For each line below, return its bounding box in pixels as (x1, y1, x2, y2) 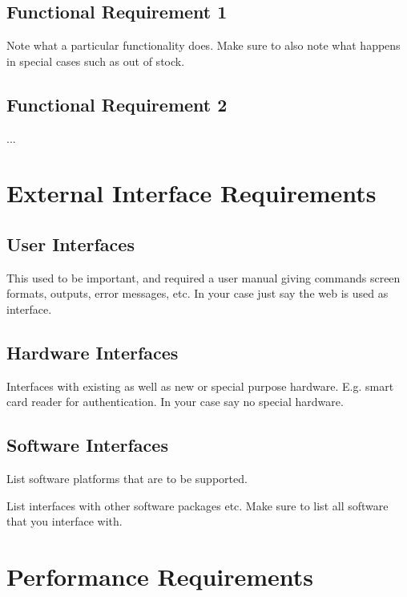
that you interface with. (6, 513, 123, 530)
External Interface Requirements (6, 177, 377, 209)
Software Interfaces (6, 433, 168, 457)
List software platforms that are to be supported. (6, 470, 248, 487)
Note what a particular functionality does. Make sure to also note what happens (6, 37, 401, 54)
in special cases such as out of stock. (6, 52, 185, 69)
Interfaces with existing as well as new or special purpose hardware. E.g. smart (6, 377, 394, 394)
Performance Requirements (6, 560, 314, 593)
